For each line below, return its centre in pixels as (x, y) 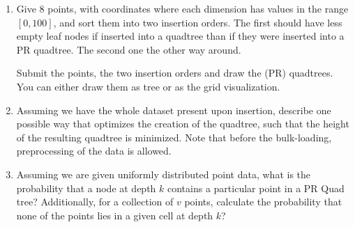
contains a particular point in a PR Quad (256, 188)
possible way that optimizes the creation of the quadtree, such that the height (183, 124)
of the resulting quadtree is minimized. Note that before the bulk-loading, (174, 137)
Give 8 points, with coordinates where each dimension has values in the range (182, 8)
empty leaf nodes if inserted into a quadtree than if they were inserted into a (180, 36)
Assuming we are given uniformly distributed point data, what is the (164, 174)
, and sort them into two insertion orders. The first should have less (198, 22)
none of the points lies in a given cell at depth (115, 215)
